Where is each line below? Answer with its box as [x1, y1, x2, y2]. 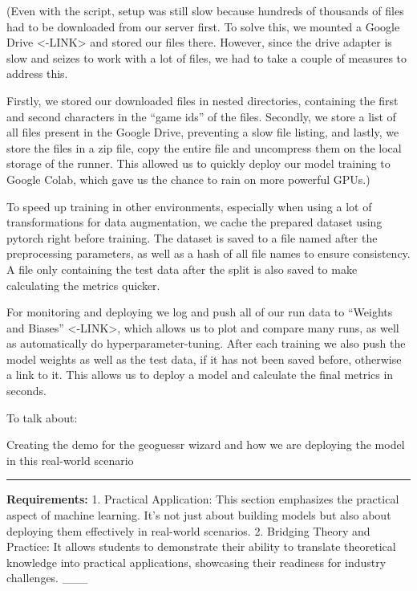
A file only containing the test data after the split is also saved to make [6, 260, 358, 277]
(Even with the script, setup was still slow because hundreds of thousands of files [6, 2, 404, 18]
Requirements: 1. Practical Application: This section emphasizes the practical [6, 491, 399, 507]
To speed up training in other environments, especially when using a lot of [6, 198, 372, 214]
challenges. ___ [6, 569, 88, 586]
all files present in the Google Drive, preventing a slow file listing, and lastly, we [6, 124, 399, 141]
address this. [6, 65, 68, 82]
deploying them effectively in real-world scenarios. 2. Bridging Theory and [6, 522, 370, 539]
